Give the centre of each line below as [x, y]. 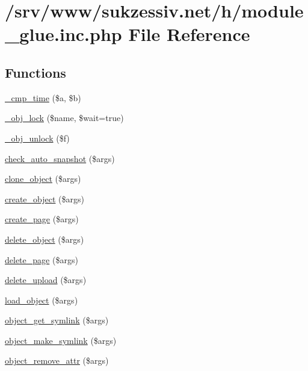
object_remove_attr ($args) [57, 360]
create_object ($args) [45, 198]
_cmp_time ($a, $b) [43, 97]
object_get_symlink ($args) [57, 320]
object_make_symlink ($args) [61, 340]
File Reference [189, 34]
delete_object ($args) [45, 239]
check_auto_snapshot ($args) [60, 158]
